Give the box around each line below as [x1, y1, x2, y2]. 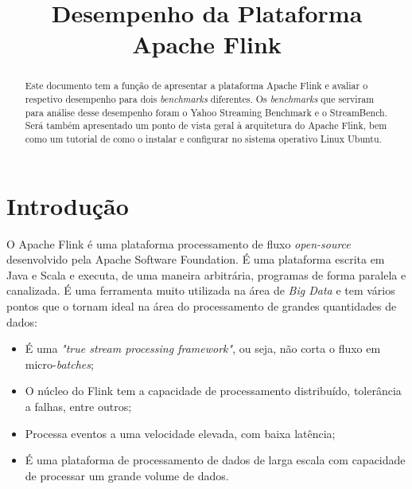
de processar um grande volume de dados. [25, 467, 229, 483]
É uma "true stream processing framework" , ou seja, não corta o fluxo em [25, 340, 381, 357]
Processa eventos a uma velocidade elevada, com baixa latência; [25, 424, 336, 441]
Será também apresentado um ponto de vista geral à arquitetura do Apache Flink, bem [25, 119, 387, 132]
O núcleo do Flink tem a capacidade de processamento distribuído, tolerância [25, 382, 402, 399]
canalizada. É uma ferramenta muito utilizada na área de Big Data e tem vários [6, 282, 395, 299]
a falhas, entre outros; [25, 397, 132, 414]
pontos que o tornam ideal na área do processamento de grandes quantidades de [6, 297, 397, 314]
